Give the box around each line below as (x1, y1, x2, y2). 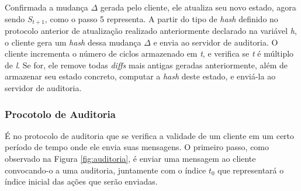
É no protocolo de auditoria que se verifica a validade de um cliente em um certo (5, 129, 295, 141)
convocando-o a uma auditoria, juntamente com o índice (5, 164, 206, 176)
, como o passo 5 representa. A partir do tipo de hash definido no (44, 12, 278, 25)
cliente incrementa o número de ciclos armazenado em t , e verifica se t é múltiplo (5, 47, 294, 60)
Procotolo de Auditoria (5, 106, 116, 121)
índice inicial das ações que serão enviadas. (5, 175, 158, 187)
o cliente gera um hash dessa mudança (5, 36, 141, 48)
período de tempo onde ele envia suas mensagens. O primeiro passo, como (5, 141, 269, 153)
